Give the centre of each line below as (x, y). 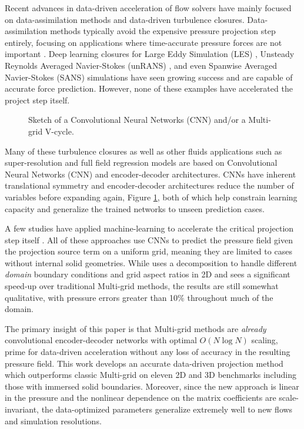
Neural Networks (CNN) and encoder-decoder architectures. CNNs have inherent (151, 174)
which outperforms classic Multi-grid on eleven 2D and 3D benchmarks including (151, 375)
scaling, (265, 340)
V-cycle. (59, 131)
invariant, (22, 409)
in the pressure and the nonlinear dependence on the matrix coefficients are (141, 398)
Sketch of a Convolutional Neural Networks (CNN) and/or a (137, 120)
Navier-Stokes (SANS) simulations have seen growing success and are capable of (149, 77)
